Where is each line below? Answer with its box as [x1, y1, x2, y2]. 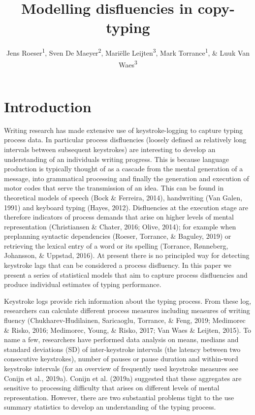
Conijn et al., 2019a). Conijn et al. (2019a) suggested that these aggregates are [4, 373, 242, 383]
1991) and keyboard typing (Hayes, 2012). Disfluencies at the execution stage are [4, 202, 249, 212]
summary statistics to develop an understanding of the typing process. [4, 402, 216, 412]
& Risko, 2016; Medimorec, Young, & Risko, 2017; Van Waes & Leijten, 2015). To [4, 324, 252, 335]
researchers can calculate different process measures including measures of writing [4, 305, 250, 316]
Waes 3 [119, 58, 137, 69]
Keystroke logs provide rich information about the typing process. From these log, [4, 295, 252, 306]
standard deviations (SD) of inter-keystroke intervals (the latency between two [4, 344, 241, 354]
